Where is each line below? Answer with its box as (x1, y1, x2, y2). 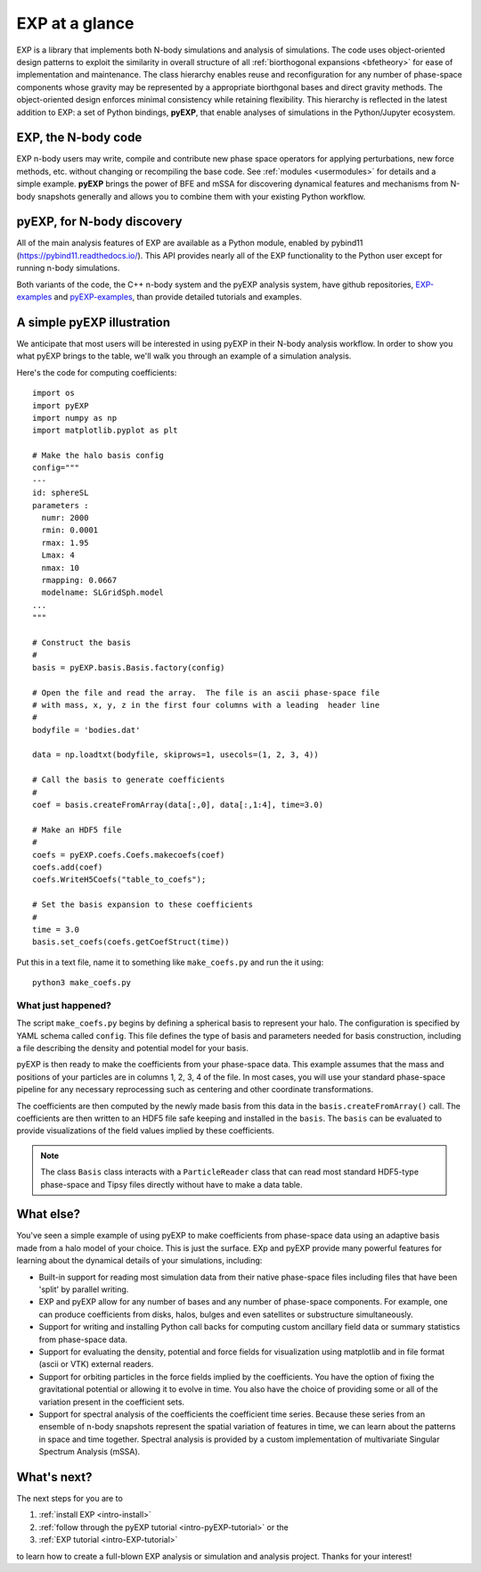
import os (32, 388, 75, 399)
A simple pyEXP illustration (16, 315, 171, 330)
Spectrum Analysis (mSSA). (38, 1446, 141, 1457)
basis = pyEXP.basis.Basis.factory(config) (32, 663, 225, 672)
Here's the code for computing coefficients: (16, 366, 177, 378)
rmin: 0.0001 (41, 525, 99, 535)
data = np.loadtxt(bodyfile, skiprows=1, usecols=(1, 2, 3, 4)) (32, 750, 320, 760)
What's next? (16, 1469, 93, 1485)
